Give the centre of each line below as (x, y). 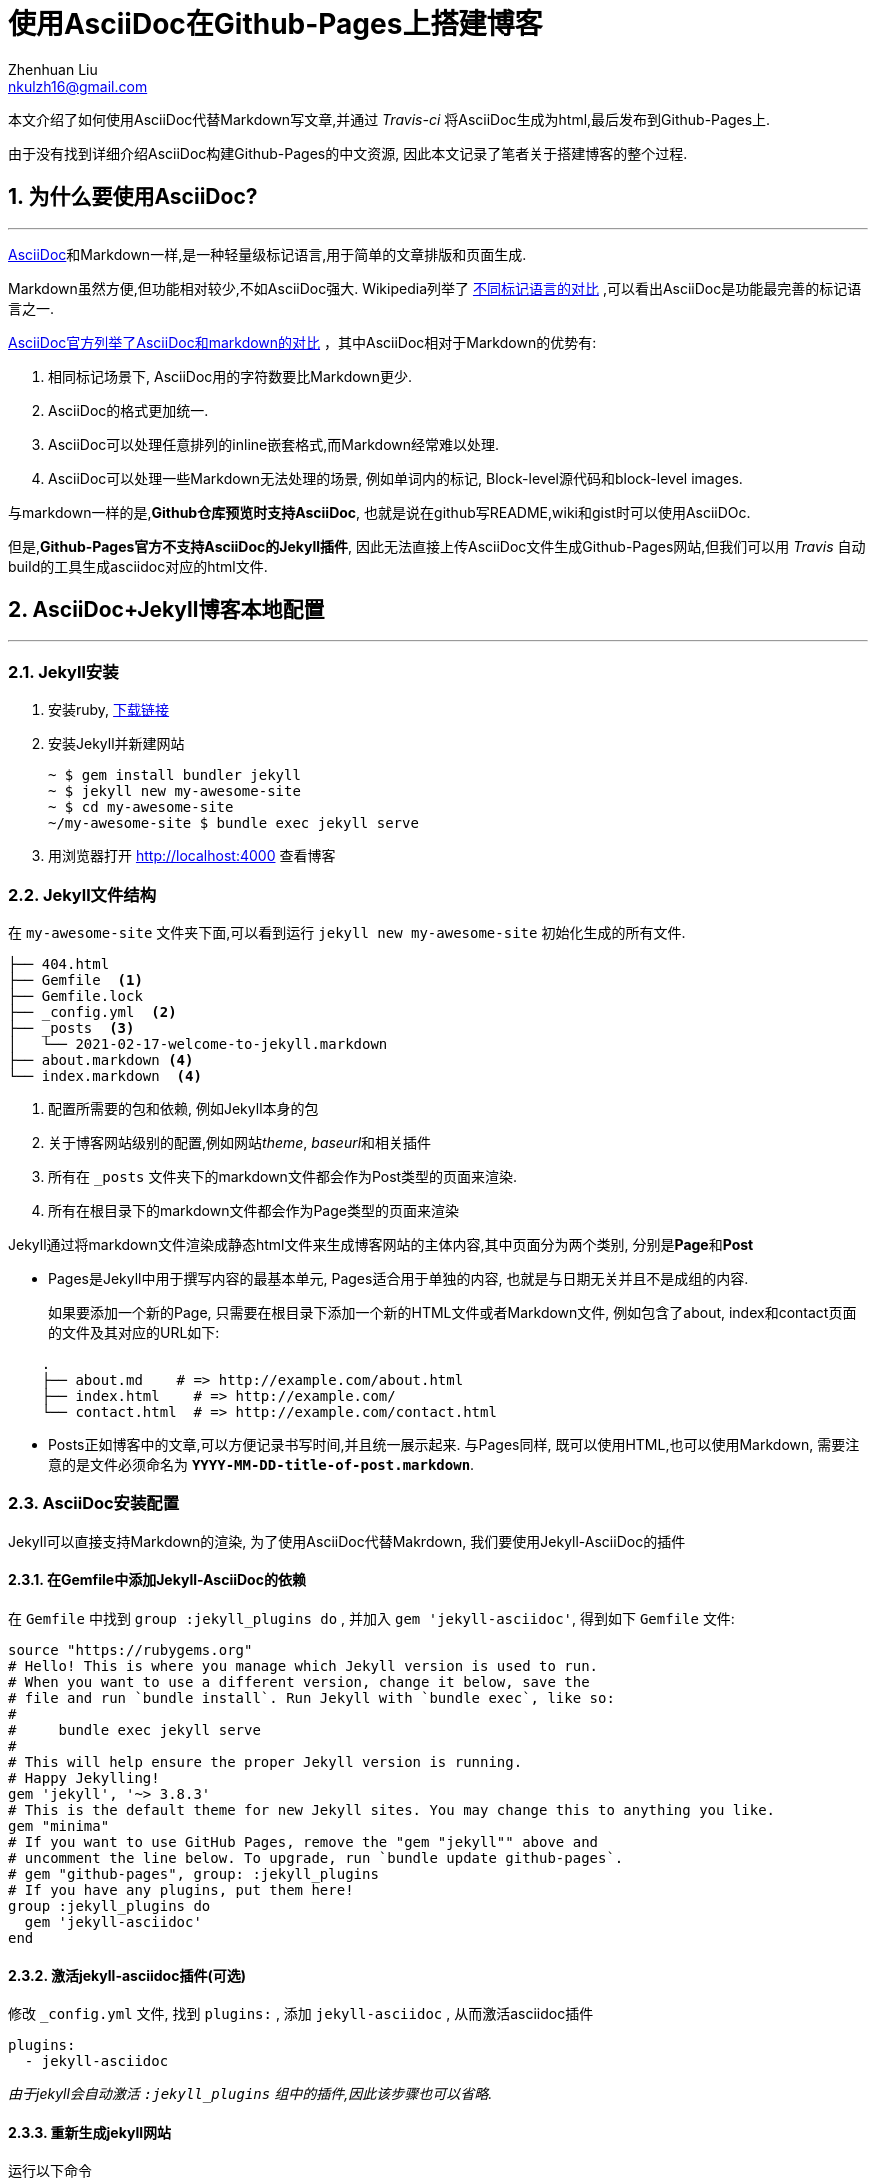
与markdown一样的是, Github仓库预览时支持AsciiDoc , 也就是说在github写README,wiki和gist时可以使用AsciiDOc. (379, 512)
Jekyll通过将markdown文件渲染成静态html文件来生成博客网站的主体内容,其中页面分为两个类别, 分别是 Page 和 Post (381, 1244)
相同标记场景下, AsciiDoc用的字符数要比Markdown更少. (230, 376)
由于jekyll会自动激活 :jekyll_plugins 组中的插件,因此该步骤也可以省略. (250, 2094)
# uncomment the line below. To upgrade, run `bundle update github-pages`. (316, 1857)
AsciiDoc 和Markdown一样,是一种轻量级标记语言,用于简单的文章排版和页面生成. (267, 254)
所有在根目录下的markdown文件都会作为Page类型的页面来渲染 (253, 1210)
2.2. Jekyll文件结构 (82, 894)
